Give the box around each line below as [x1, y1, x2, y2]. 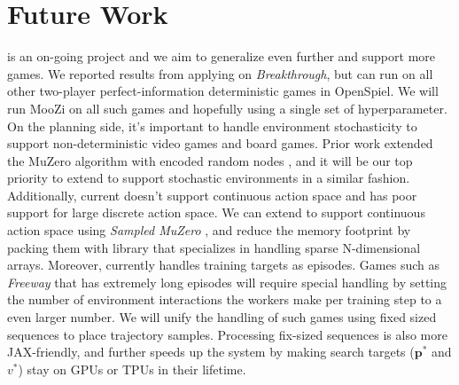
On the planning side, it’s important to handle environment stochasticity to [7, 116, 417, 135]
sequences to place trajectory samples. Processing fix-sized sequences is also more [7, 325, 447, 343]
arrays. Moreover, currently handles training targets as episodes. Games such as [7, 255, 440, 274]
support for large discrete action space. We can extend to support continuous [7, 203, 425, 222]
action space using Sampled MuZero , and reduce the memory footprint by [7, 221, 411, 240]
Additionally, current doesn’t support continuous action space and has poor [7, 185, 417, 204]
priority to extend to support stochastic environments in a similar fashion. [7, 169, 410, 187]
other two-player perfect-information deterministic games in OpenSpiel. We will [7, 82, 439, 100]
